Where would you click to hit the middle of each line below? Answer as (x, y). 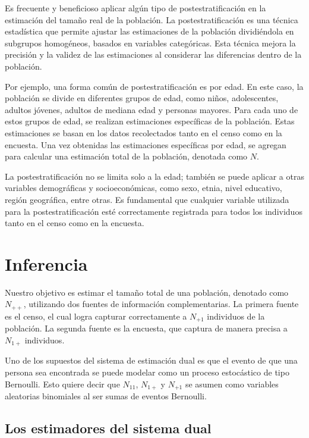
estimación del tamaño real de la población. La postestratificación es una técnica (152, 19)
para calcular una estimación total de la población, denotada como (126, 156)
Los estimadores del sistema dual (108, 428)
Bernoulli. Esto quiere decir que (62, 384)
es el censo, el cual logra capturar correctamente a (96, 316)
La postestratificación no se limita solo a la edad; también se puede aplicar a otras (154, 176)
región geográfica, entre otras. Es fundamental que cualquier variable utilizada (147, 199)
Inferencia (46, 263)
